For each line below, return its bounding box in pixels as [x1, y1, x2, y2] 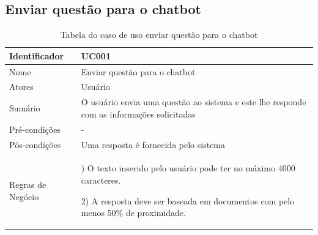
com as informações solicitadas [81, 107, 196, 120]
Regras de [9, 178, 46, 191]
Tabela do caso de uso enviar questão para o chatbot [60, 28, 258, 41]
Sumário [9, 102, 40, 114]
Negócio [9, 190, 39, 203]
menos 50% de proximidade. [81, 206, 186, 219]
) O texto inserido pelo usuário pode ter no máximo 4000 [81, 162, 295, 174]
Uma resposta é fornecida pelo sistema [81, 138, 226, 151]
